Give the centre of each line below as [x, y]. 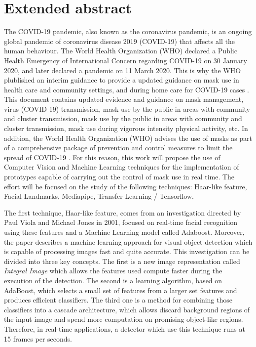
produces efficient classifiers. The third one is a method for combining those [118, 300]
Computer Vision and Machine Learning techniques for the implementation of [122, 167]
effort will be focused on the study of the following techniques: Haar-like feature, [126, 186]
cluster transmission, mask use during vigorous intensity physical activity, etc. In [126, 128]
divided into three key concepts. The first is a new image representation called [122, 261]
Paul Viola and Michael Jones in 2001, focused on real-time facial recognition [121, 222]
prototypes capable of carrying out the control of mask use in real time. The [119, 177]
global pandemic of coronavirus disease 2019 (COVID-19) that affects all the [119, 41]
